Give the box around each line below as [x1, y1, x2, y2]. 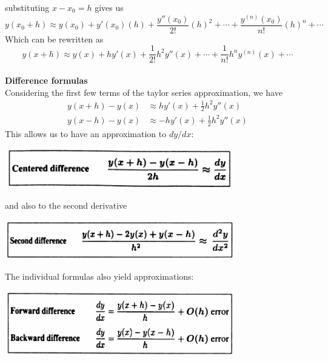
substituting [5, 1, 50, 13]
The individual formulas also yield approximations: [5, 270, 194, 283]
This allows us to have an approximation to [5, 127, 167, 140]
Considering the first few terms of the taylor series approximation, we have [5, 86, 283, 98]
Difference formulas [5, 73, 88, 86]
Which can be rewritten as [5, 32, 104, 45]
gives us [95, 1, 124, 13]
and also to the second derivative [5, 198, 127, 211]
